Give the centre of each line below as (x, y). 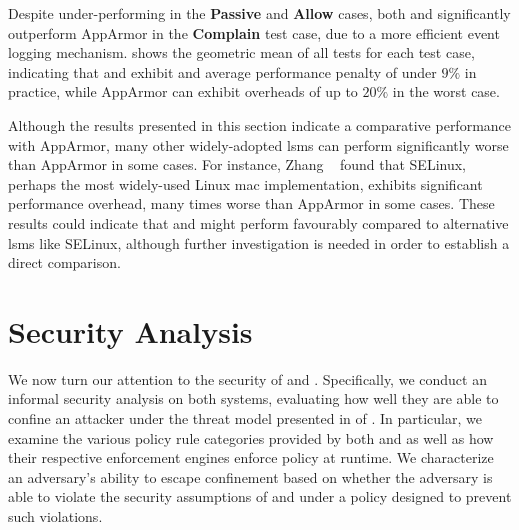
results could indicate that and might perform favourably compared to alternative (258, 222)
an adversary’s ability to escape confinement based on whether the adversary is (250, 476)
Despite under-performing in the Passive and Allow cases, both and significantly (259, 13)
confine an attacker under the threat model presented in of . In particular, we (245, 418)
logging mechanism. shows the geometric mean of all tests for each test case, (241, 52)
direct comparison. (64, 262)
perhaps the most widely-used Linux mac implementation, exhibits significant (245, 183)
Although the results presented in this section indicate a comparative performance (260, 124)
